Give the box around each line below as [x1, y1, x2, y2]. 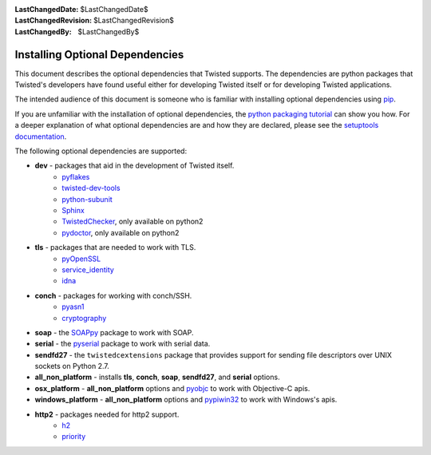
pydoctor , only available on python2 [61, 227, 180, 237]
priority [61, 432, 86, 441]
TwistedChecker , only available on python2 [61, 216, 204, 227]
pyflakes [61, 172, 90, 181]
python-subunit [61, 194, 113, 204]
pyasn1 [61, 302, 85, 311]
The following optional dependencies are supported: [14, 146, 188, 156]
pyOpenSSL [61, 254, 101, 263]
